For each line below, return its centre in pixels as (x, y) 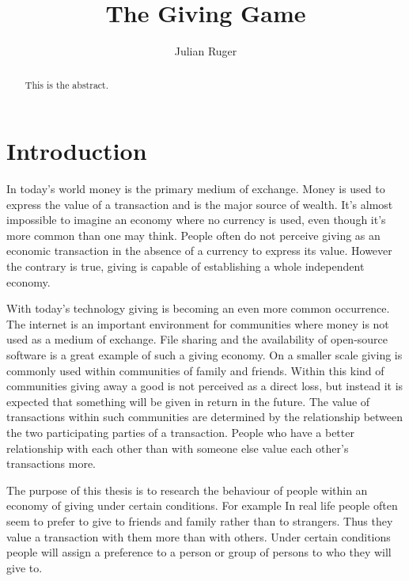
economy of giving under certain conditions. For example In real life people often (202, 505)
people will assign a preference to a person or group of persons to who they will (199, 552)
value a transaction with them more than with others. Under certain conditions (199, 536)
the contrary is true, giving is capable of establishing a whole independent (186, 266)
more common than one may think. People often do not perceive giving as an (193, 235)
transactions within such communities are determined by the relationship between (205, 417)
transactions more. (51, 463)
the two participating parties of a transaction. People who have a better (180, 433)
